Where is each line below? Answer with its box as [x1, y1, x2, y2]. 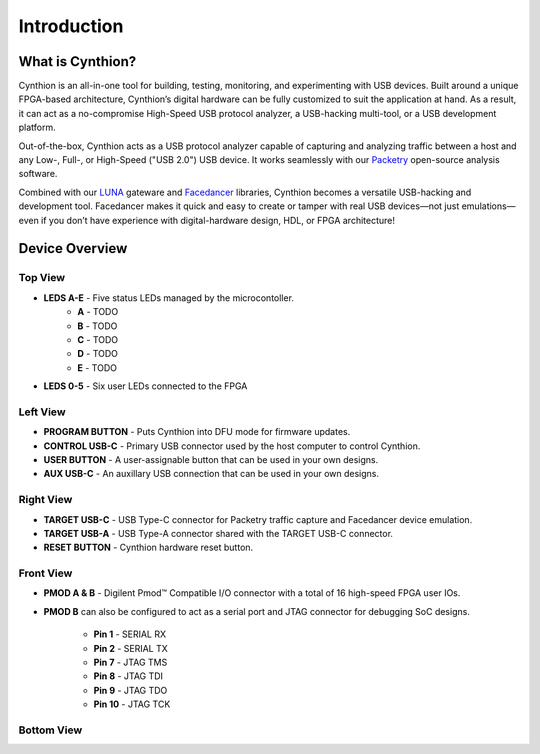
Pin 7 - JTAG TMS [93, 656, 168, 669]
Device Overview [18, 240, 128, 257]
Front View [18, 566, 73, 580]
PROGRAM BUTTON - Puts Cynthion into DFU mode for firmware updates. [43, 426, 351, 438]
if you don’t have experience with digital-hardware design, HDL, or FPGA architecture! [40, 214, 395, 226]
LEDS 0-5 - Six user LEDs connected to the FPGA [43, 380, 248, 392]
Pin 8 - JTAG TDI [93, 670, 164, 682]
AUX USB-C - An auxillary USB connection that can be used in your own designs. [43, 468, 380, 480]
